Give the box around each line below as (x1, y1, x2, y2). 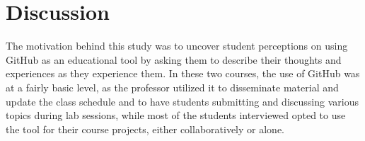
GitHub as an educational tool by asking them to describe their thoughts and (6, 52, 342, 67)
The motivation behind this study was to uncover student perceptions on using (6, 38, 348, 53)
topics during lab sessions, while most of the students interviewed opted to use (6, 108, 346, 123)
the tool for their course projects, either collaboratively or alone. (6, 121, 285, 136)
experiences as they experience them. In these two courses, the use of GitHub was (6, 66, 360, 81)
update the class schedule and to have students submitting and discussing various (6, 94, 359, 108)
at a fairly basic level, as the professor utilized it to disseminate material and (6, 79, 339, 94)
